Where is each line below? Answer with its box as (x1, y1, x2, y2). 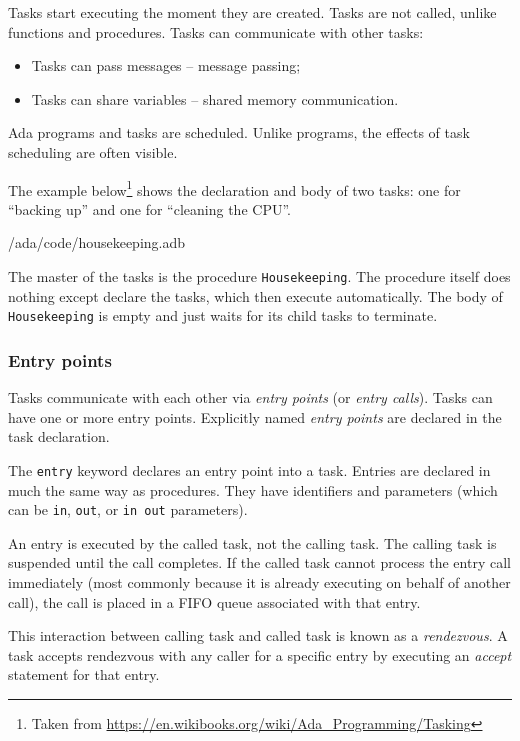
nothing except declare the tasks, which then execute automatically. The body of (8, 285, 503, 306)
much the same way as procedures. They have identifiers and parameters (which (8, 479, 498, 500)
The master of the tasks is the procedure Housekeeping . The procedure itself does (8, 266, 511, 286)
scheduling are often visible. (8, 141, 178, 162)
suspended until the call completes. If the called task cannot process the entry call (8, 552, 511, 573)
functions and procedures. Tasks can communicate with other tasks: (8, 21, 424, 42)
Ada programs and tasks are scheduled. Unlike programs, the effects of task (8, 122, 470, 143)
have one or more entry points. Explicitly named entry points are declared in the (8, 406, 502, 427)
